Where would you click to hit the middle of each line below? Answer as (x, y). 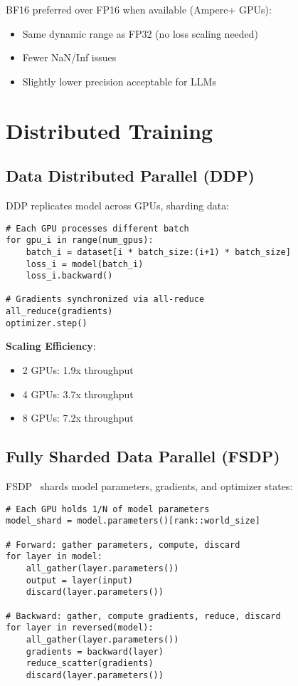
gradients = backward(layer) (95, 651)
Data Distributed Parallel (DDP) (130, 176)
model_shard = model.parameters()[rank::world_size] (133, 521)
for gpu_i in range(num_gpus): (80, 240)
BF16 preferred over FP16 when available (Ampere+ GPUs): (139, 9)
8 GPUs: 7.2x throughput (78, 418)
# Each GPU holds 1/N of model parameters (108, 509)
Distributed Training (110, 130)
